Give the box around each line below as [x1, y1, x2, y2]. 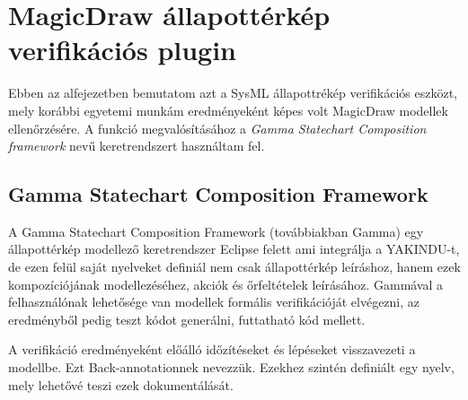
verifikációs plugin [8, 31, 237, 68]
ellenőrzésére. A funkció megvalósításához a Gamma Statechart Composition [8, 118, 427, 137]
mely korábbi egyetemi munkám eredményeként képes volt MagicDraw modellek [8, 100, 448, 119]
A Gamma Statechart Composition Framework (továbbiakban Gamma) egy [8, 222, 424, 240]
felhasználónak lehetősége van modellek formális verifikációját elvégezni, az [8, 292, 420, 311]
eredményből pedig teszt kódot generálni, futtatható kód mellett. [8, 309, 366, 328]
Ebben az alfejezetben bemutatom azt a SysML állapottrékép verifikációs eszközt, [8, 83, 458, 102]
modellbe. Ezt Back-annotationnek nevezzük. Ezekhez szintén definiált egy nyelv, [8, 358, 455, 377]
